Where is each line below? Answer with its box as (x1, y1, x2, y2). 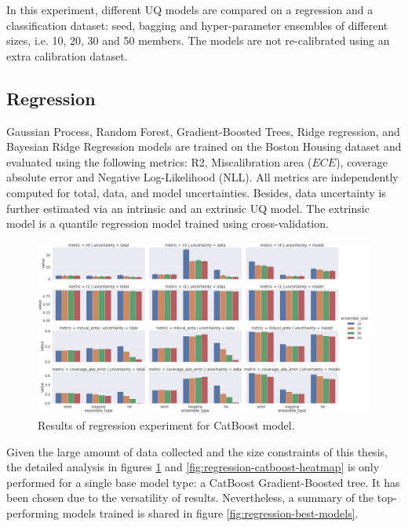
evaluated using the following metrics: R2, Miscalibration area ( (6, 153, 312, 170)
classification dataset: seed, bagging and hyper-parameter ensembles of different (6, 16, 388, 33)
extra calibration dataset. (6, 47, 128, 64)
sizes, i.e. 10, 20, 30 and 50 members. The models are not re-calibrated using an (6, 32, 390, 49)
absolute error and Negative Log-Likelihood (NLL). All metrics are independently (6, 169, 399, 185)
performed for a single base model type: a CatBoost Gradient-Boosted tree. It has (6, 474, 400, 490)
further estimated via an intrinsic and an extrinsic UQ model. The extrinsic (6, 199, 370, 216)
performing (6, 504, 59, 521)
